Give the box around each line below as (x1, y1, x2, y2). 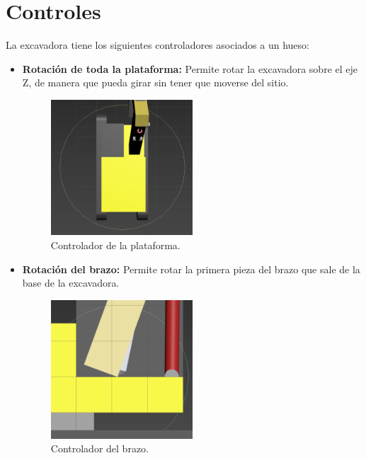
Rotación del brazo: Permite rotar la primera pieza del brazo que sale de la (22, 261, 360, 276)
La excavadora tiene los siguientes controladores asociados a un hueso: (6, 38, 309, 52)
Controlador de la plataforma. (50, 237, 181, 252)
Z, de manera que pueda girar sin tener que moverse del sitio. (22, 75, 289, 90)
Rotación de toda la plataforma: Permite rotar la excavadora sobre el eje (22, 61, 358, 76)
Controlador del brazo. (50, 441, 149, 456)
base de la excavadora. (22, 275, 120, 290)
